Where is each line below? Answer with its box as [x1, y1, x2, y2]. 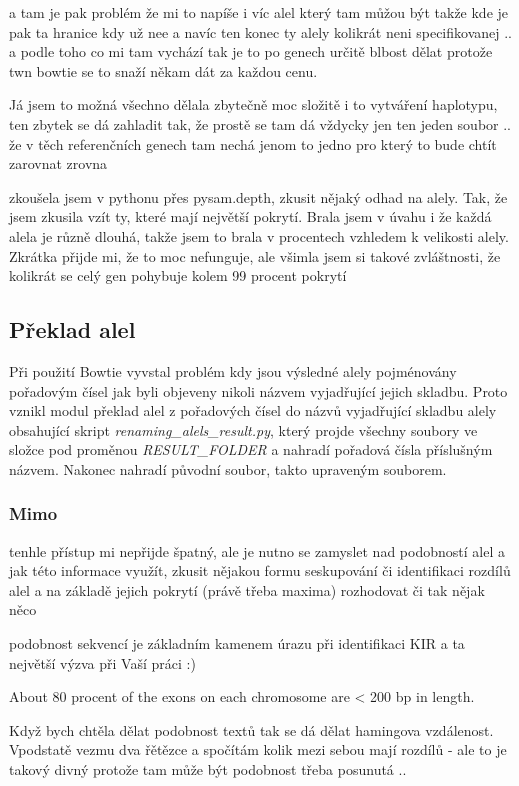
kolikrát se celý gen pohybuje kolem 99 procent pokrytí [9, 265, 347, 286]
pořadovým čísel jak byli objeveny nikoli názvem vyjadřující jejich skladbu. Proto [9, 380, 508, 401]
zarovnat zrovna [9, 153, 108, 174]
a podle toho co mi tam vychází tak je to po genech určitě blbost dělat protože [9, 41, 493, 62]
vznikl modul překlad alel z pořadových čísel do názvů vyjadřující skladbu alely [9, 400, 497, 421]
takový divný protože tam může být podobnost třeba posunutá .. [9, 759, 407, 780]
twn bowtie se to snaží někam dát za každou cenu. [9, 60, 318, 81]
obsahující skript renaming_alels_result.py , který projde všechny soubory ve [9, 419, 478, 440]
